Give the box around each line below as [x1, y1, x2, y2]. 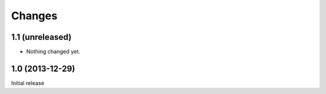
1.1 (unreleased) [11, 32, 72, 42]
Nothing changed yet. [26, 48, 81, 55]
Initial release [11, 79, 45, 87]
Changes [11, 9, 57, 22]
